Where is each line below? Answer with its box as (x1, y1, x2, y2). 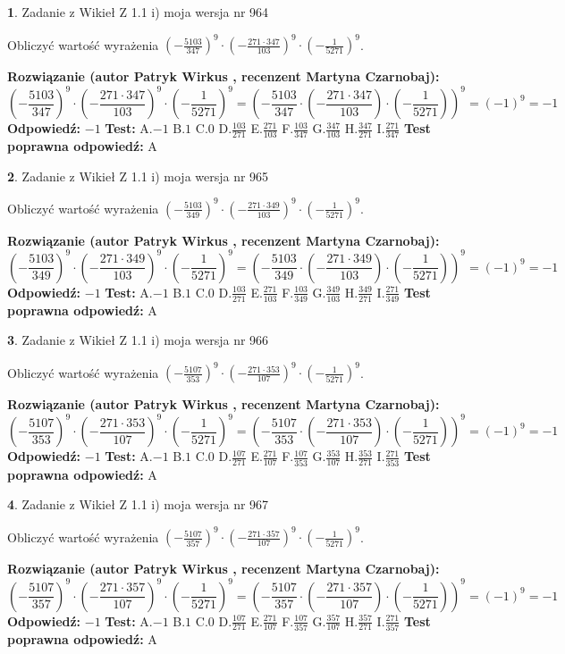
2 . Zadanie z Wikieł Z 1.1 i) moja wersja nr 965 (7, 166, 269, 185)
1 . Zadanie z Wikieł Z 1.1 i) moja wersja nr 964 (7, 3, 269, 21)
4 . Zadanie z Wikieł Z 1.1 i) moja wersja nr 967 (7, 495, 269, 514)
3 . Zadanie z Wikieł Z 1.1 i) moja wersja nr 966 (7, 331, 269, 349)
